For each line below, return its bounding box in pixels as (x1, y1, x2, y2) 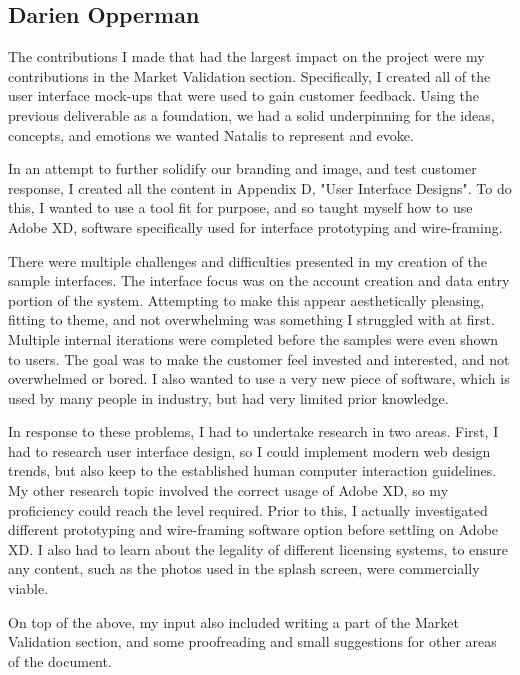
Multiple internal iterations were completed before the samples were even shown (8, 328, 499, 349)
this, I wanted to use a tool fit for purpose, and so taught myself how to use (8, 197, 473, 218)
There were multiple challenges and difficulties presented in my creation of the (8, 250, 488, 271)
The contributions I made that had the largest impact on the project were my (8, 46, 485, 67)
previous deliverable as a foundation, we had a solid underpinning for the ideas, (8, 104, 495, 125)
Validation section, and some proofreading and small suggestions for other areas (8, 631, 497, 652)
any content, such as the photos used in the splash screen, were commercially (8, 558, 480, 579)
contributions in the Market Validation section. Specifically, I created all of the (8, 65, 491, 86)
